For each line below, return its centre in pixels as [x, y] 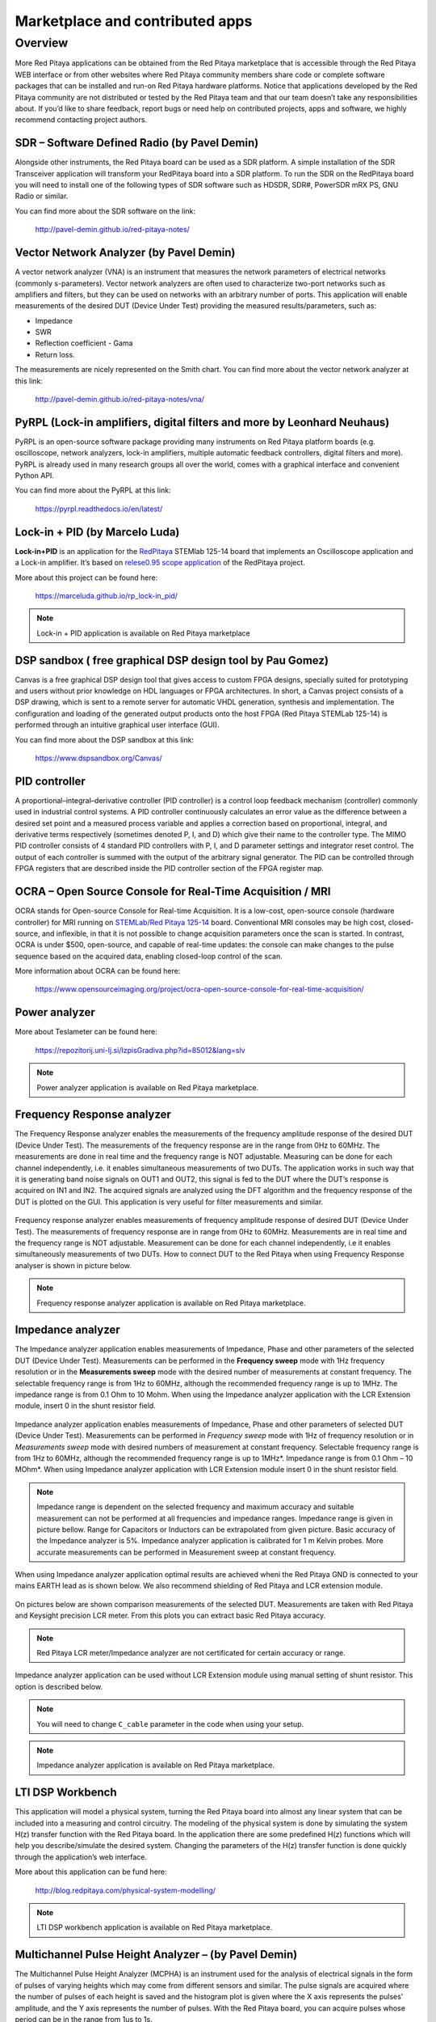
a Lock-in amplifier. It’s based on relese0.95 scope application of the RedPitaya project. [160, 563]
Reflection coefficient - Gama [84, 343]
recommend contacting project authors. [81, 120]
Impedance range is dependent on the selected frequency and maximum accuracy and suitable [195, 1507]
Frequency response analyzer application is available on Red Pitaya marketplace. [171, 1303]
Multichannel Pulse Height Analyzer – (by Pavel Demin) [156, 1954]
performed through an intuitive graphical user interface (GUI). [117, 725]
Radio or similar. [42, 196]
